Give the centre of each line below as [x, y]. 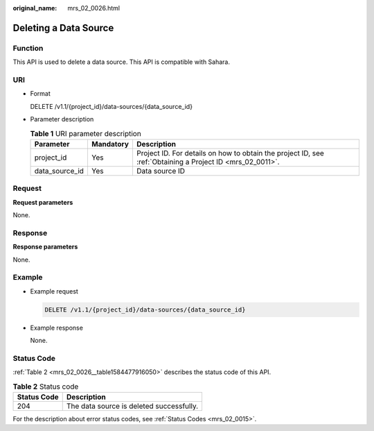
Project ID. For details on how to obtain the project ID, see [230, 153]
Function [28, 48]
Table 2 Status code [46, 387]
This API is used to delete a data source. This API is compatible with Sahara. [122, 62]
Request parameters [43, 202]
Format [41, 94]
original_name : [35, 8]
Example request [54, 291]
